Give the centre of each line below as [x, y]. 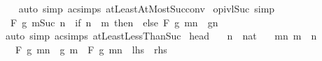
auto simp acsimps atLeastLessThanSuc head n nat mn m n [161, 36]
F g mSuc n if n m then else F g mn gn [114, 22]
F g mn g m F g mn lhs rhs [91, 49]
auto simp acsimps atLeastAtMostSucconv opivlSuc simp [147, 8]
